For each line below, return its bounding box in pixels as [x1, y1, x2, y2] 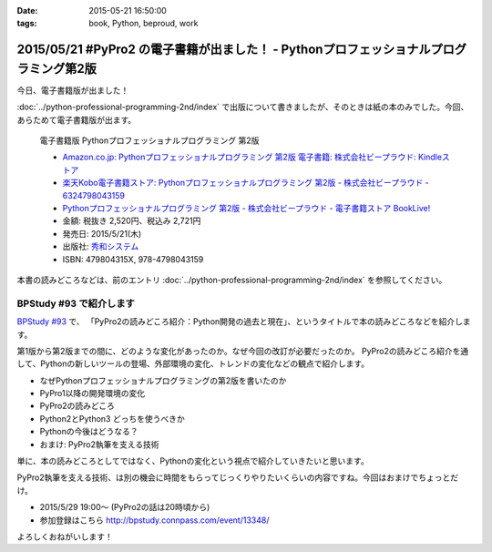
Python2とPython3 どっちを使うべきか [39, 413, 186, 424]
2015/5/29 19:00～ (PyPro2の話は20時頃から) [39, 502, 210, 513]
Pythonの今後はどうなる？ [39, 426, 138, 437]
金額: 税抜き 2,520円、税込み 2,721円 [62, 215, 201, 227]
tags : [16, 18, 37, 29]
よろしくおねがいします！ [16, 531, 113, 542]
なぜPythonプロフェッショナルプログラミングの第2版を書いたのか [39, 374, 287, 386]
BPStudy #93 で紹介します [16, 297, 136, 310]
